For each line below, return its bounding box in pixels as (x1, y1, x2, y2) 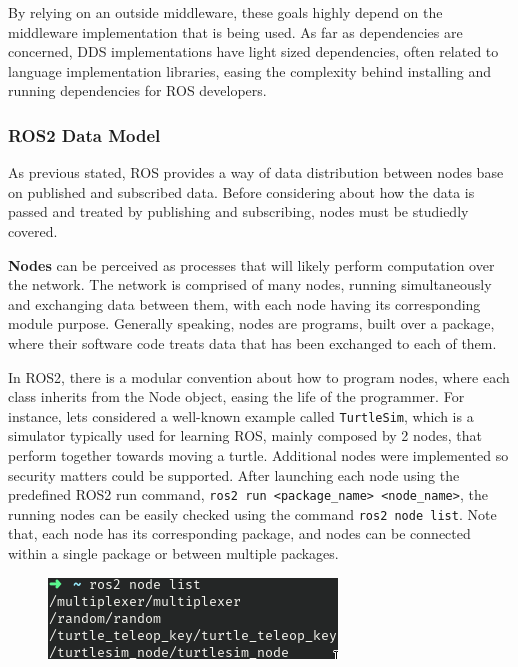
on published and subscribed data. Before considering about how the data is (8, 181, 475, 202)
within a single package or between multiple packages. (8, 543, 339, 564)
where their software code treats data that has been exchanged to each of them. (8, 332, 497, 353)
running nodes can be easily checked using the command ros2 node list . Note (8, 503, 497, 524)
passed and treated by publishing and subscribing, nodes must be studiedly (8, 201, 469, 222)
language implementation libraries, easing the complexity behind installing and (8, 60, 491, 81)
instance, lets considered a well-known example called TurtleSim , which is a (8, 405, 474, 426)
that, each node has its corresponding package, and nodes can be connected (8, 523, 471, 544)
